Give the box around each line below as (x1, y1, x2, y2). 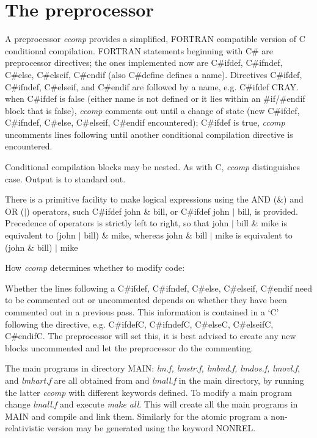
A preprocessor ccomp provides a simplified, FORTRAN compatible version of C (5, 32, 305, 45)
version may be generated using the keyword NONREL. (46, 422, 256, 434)
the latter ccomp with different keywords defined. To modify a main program (5, 386, 292, 398)
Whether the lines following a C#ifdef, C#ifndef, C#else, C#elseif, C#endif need (5, 281, 313, 294)
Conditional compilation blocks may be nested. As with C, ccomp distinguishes (5, 160, 300, 173)
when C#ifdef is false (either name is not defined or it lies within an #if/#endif (5, 92, 305, 105)
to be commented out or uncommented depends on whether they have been (5, 293, 287, 306)
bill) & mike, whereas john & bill (84, 229, 208, 242)
